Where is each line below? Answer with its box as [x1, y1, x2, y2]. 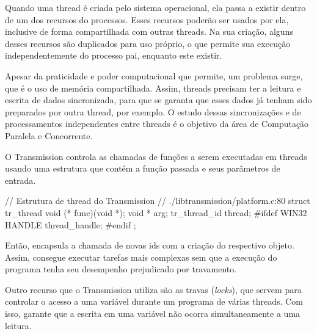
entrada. [5, 173, 36, 186]
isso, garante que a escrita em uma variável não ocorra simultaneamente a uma [5, 307, 301, 320]
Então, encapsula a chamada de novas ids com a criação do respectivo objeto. [5, 239, 294, 252]
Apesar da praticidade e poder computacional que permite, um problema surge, [5, 69, 303, 82]
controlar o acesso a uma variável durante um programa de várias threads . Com [5, 295, 303, 308]
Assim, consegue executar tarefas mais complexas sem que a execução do [5, 250, 277, 263]
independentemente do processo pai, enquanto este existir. [5, 49, 222, 62]
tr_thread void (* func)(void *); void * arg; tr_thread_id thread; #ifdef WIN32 [5, 206, 307, 219]
